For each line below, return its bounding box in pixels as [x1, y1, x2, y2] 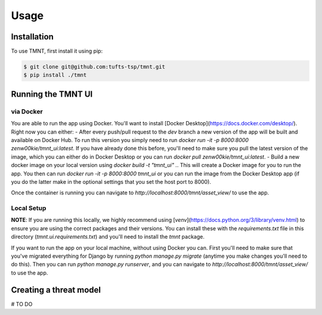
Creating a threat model [11, 285, 101, 295]
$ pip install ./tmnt [23, 72, 87, 79]
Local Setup [11, 204, 47, 212]
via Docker [11, 107, 43, 116]
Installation [11, 32, 54, 42]
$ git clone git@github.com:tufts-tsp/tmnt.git [23, 63, 165, 70]
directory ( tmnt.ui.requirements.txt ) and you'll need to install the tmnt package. [11, 233, 205, 240]
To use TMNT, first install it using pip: [11, 48, 103, 55]
